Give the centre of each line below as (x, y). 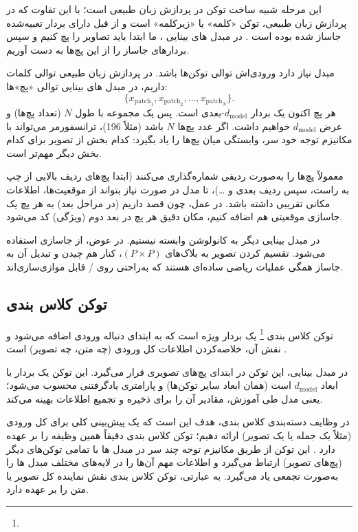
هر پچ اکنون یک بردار (293, 112)
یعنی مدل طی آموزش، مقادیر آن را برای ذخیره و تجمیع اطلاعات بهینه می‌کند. (165, 398)
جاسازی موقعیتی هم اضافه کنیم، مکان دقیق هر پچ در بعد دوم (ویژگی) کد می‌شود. (175, 216)
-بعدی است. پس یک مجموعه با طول (150, 112)
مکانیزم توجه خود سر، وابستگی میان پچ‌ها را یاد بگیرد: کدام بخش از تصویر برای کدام (179, 139)
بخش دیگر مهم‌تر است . (54, 152)
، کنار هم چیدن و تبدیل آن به (64, 253)
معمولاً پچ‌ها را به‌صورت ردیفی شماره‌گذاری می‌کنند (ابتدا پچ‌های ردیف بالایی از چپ (175, 176)
